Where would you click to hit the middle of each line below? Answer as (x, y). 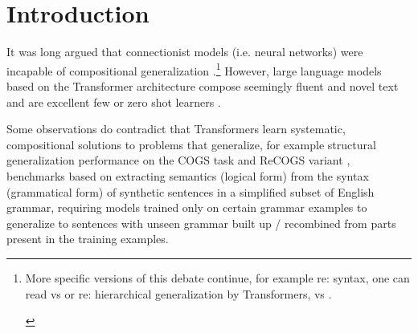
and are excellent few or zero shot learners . (114, 102)
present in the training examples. (88, 239)
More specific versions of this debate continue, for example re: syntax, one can (217, 277)
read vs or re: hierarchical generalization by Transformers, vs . (178, 293)
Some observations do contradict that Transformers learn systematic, (176, 129)
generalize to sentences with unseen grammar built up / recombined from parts (201, 223)
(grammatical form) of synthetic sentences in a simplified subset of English (191, 191)
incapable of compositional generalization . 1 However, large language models (194, 69)
